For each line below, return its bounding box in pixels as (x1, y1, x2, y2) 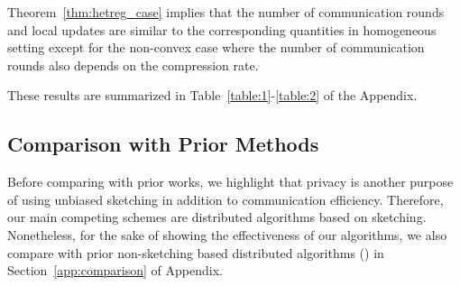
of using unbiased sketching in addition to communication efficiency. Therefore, (7, 189, 444, 208)
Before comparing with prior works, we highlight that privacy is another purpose (7, 172, 454, 191)
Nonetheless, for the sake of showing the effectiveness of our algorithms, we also (7, 225, 447, 244)
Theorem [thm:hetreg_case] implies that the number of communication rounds (7, 3, 445, 21)
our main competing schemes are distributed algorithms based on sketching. (7, 208, 427, 226)
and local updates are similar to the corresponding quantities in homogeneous (7, 20, 437, 39)
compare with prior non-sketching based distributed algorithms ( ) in (7, 243, 384, 262)
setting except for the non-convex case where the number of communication (7, 38, 425, 57)
